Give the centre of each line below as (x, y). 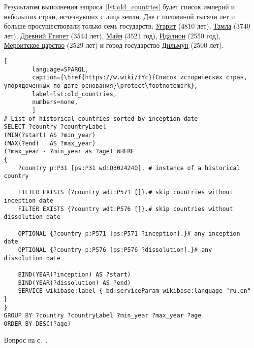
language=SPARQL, (60, 69)
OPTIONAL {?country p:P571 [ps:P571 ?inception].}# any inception (129, 233)
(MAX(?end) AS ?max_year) (50, 143)
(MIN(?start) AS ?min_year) (50, 135)
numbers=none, (55, 102)
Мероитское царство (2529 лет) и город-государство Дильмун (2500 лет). (114, 45)
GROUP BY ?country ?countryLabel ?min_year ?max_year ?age (103, 316)
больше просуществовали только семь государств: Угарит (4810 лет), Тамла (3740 (127, 26)
